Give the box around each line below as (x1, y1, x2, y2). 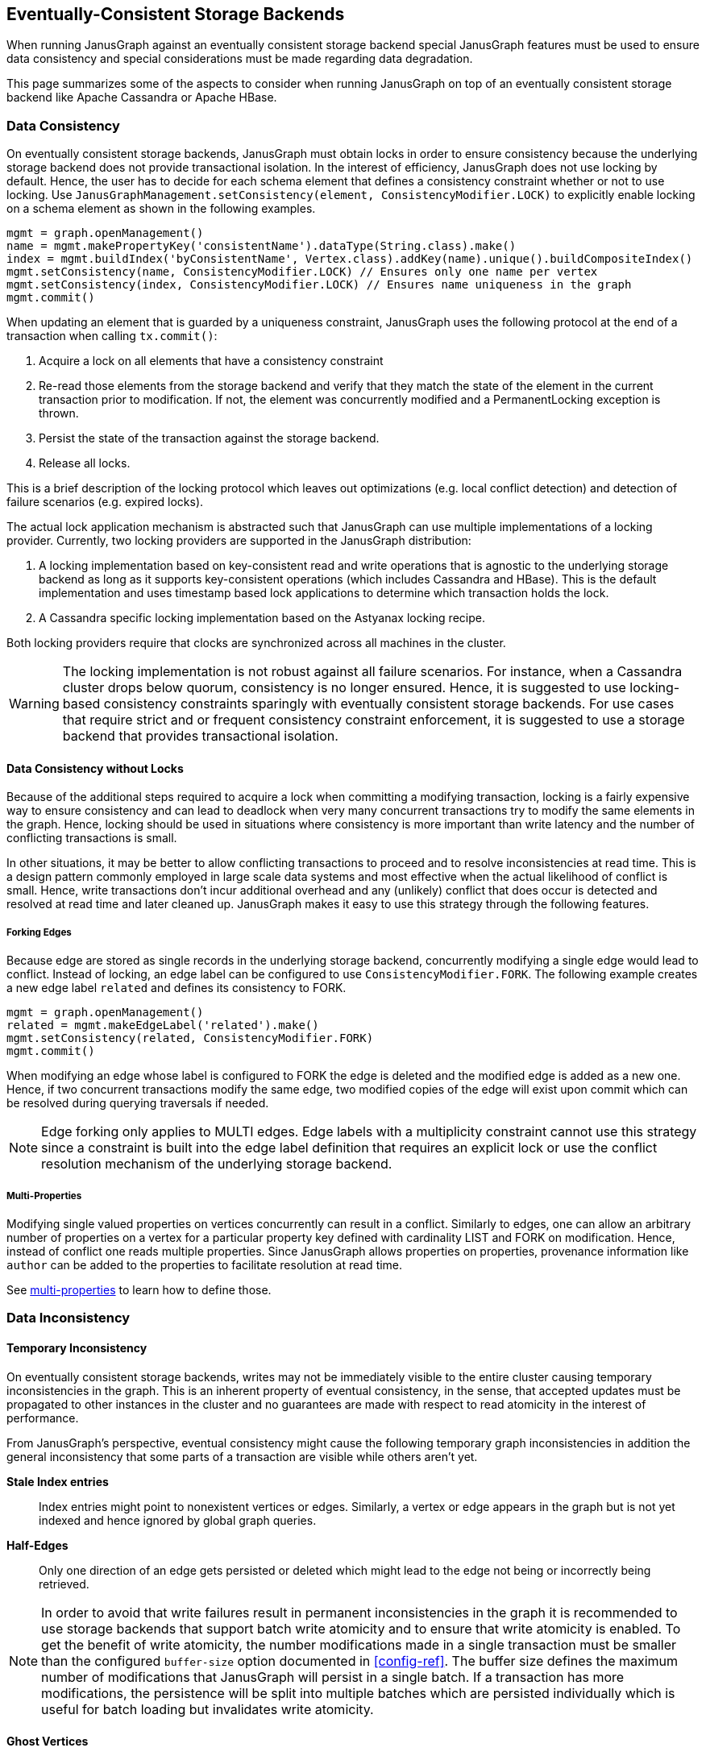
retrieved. (39, 1576, 89, 1591)
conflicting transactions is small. (6, 831, 177, 845)
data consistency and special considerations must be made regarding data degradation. (6, 52, 473, 66)
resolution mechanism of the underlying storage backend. (41, 1156, 392, 1173)
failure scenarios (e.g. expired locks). (6, 495, 204, 509)
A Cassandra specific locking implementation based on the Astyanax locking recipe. (39, 611, 485, 625)
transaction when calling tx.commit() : (6, 329, 218, 343)
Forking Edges (6, 926, 72, 938)
